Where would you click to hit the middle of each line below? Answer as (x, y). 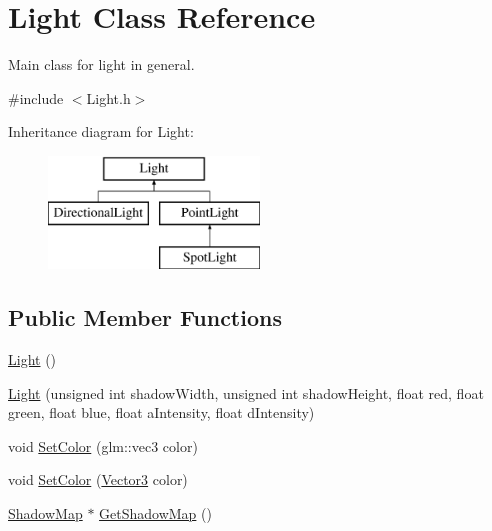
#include (36, 97)
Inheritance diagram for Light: (101, 131)
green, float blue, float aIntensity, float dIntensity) (161, 412)
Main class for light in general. (101, 64)
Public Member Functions (145, 317)
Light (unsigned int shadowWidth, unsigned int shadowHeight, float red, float (246, 392)
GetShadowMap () (155, 513)
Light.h (108, 97)
